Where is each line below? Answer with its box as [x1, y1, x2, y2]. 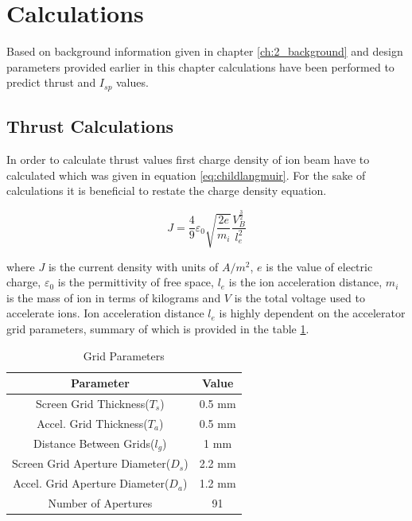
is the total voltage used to [234, 289, 365, 305]
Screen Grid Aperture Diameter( [12, 455, 171, 472]
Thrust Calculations [6, 114, 174, 138]
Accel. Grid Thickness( [37, 414, 148, 431]
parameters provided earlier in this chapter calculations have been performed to [6, 58, 395, 75]
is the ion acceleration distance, [228, 274, 383, 290]
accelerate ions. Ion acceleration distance [6, 305, 204, 321]
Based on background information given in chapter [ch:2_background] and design [6, 43, 403, 60]
